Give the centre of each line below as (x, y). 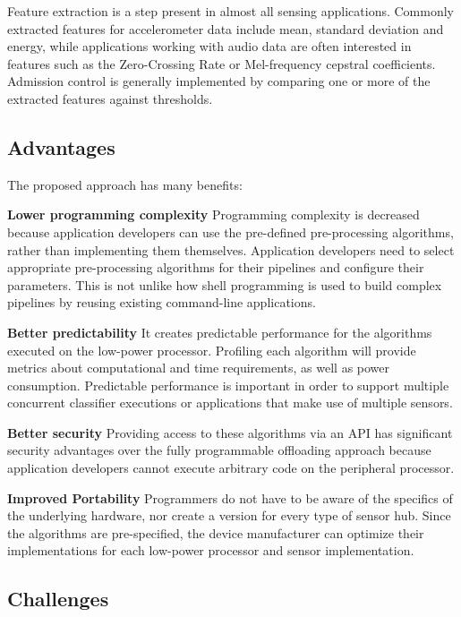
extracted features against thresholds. (110, 98)
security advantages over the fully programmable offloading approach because (219, 450)
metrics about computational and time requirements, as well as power (199, 368)
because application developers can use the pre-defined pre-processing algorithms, (230, 231)
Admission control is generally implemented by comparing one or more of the (219, 81)
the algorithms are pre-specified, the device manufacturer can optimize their (216, 532)
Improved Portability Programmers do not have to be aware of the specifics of (230, 497)
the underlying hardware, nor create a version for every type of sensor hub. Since (229, 515)
